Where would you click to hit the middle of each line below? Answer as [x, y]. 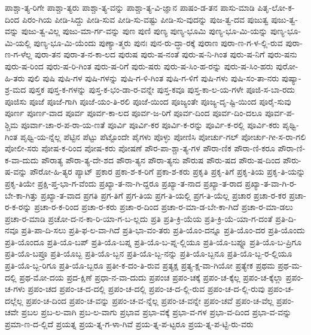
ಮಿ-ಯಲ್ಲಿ [18, 42]
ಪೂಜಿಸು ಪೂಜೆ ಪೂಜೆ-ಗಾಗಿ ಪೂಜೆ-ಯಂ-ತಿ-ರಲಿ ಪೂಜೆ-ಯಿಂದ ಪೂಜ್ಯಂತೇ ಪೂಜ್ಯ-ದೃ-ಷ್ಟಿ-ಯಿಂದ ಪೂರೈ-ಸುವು [148, 101]
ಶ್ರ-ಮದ [16, 89]
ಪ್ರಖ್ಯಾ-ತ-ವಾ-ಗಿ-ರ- [271, 183]
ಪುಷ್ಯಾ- [292, 77]
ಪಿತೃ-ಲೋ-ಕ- [276, 7]
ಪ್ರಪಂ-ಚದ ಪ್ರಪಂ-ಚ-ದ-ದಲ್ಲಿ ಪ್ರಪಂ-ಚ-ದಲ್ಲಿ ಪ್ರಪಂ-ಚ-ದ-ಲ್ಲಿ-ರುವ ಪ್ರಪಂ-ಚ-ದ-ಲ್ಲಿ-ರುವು [146, 289]
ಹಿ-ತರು [15, 77]
